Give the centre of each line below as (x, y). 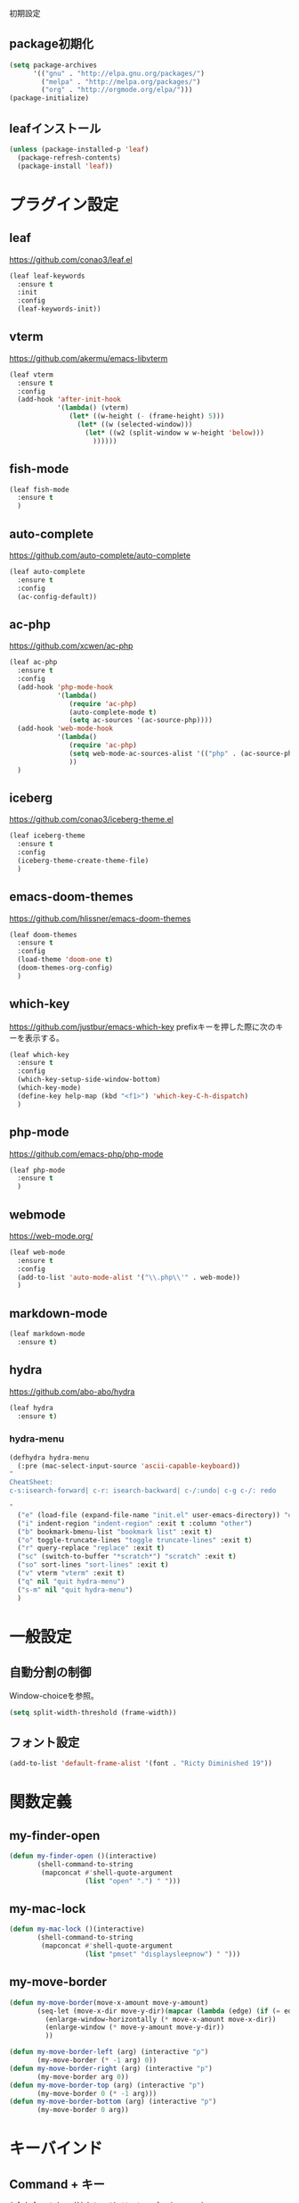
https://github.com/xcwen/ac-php (71, 646)
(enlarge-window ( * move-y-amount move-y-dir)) (135, 2028)
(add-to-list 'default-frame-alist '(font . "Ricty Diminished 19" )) (141, 1764)
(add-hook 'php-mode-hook (65, 687)
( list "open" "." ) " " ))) (133, 1881)
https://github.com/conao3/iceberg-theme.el (91, 819)
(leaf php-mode (37, 1170)
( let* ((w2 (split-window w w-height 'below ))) (175, 432)
